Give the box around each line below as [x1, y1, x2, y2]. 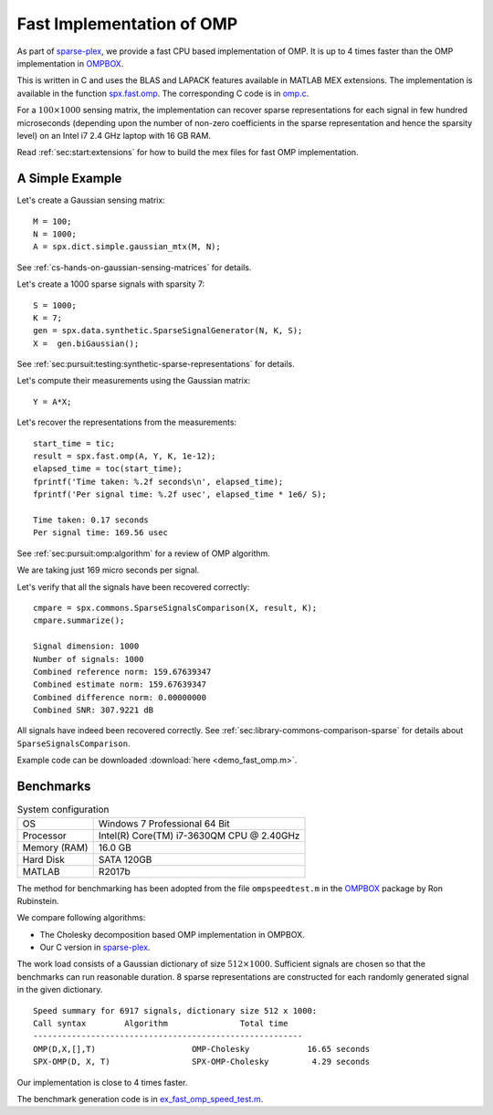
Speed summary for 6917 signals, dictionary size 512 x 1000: [33, 1005, 318, 1015]
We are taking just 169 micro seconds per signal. [16, 564, 200, 575]
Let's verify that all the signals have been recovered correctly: [16, 581, 250, 593]
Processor [22, 829, 68, 842]
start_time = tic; [33, 438, 116, 448]
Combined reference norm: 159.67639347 [33, 667, 212, 677]
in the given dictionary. [16, 984, 103, 995]
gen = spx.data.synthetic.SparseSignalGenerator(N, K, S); [33, 325, 303, 336]
